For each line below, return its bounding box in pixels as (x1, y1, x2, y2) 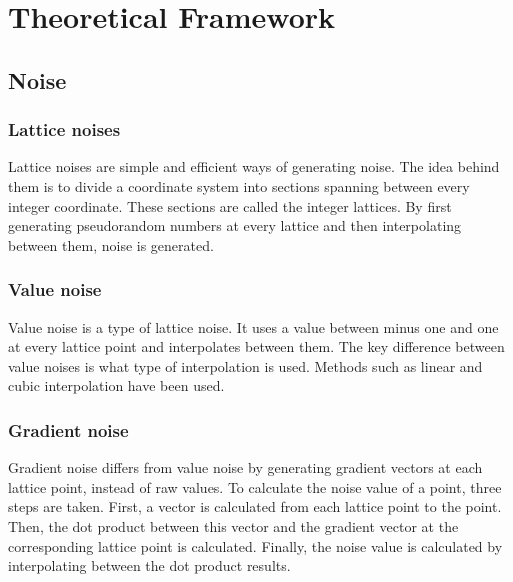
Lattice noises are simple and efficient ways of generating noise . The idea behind (8, 156, 500, 177)
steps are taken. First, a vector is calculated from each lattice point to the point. (8, 496, 502, 517)
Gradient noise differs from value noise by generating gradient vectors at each (8, 457, 483, 478)
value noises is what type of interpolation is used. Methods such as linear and (8, 355, 483, 376)
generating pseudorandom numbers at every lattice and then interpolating (8, 215, 462, 236)
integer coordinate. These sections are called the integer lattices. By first (8, 195, 452, 216)
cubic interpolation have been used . (8, 375, 225, 396)
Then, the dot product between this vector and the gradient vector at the (8, 515, 459, 536)
